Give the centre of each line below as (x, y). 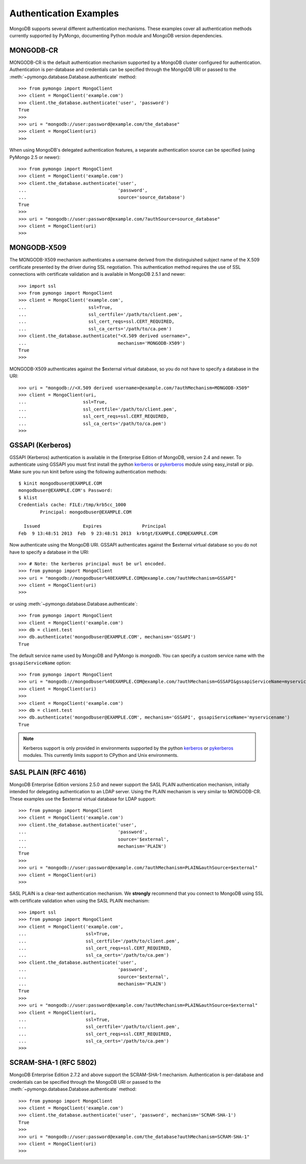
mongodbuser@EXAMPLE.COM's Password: (66, 491)
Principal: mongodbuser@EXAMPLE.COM (86, 512)
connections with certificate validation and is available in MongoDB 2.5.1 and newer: (97, 274)
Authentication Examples (64, 13)
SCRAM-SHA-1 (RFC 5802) (53, 1063)
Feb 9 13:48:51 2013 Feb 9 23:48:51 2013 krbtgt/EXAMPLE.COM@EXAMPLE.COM (118, 533)
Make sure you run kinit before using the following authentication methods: (88, 471)
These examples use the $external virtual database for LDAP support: (83, 799)
